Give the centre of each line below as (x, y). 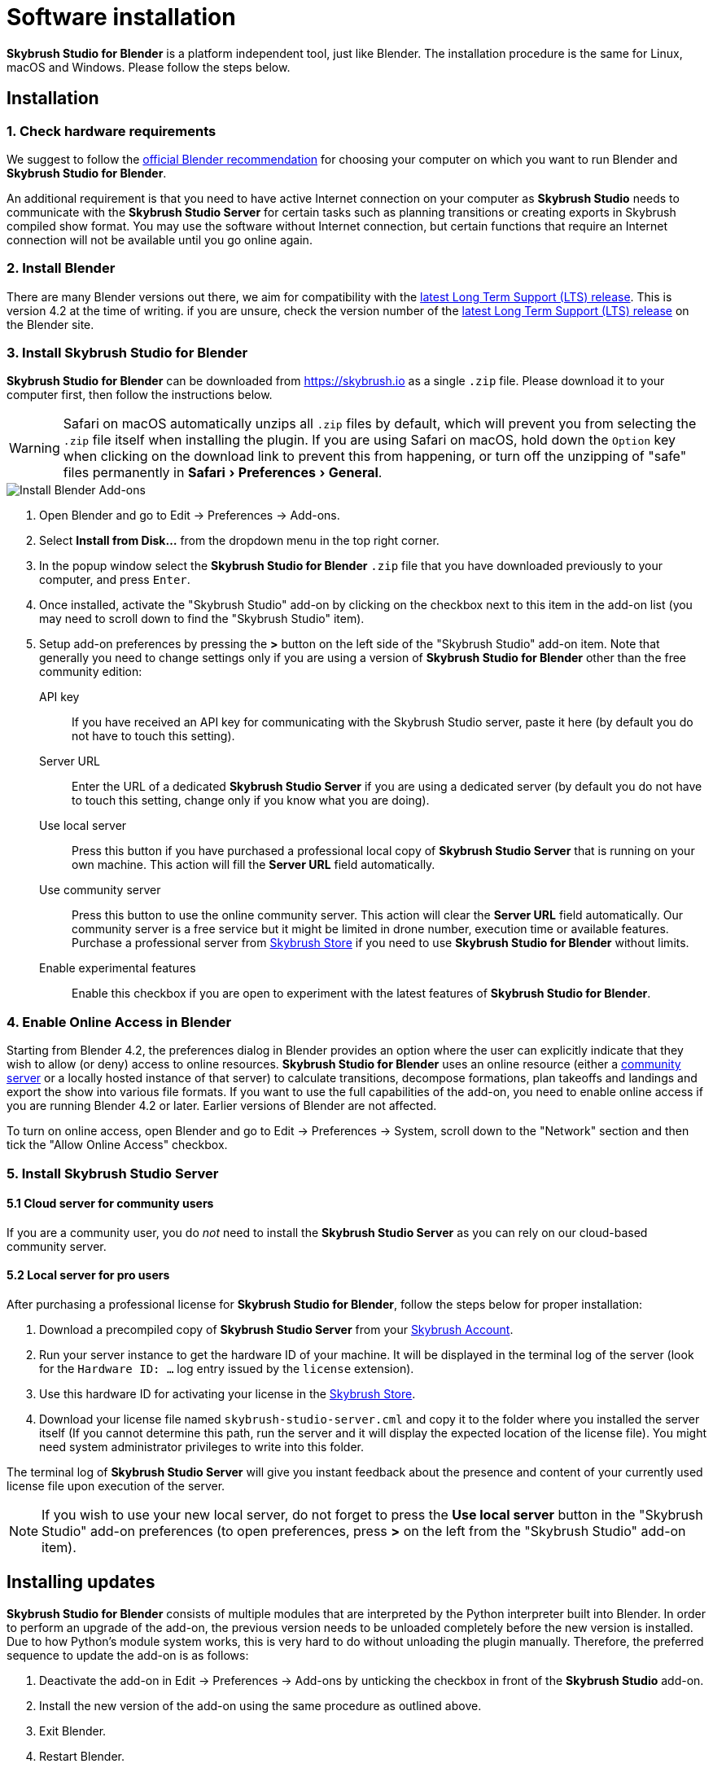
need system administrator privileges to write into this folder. (202, 1447)
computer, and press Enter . (115, 580)
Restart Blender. (82, 1756)
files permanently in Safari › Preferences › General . (223, 473)
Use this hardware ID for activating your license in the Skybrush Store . (227, 1394)
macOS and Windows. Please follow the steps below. (149, 67)
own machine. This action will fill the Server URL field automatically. (254, 865)
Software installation (121, 17)
